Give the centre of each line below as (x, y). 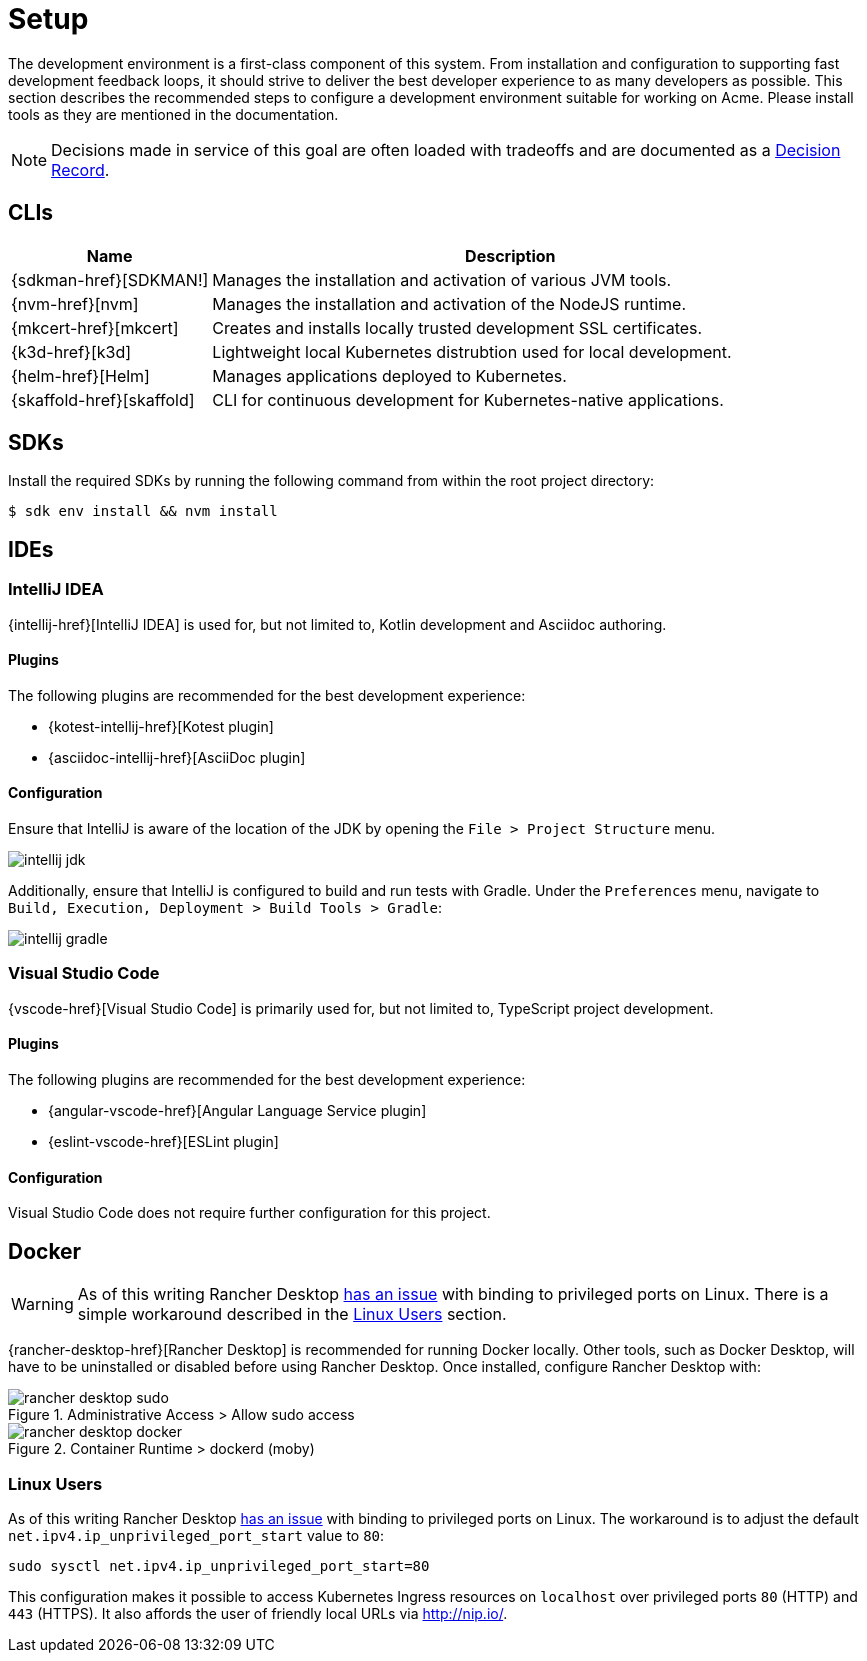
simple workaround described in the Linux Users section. (292, 1314)
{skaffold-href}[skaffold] (103, 399)
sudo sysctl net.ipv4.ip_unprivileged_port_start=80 (219, 1565)
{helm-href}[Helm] (80, 375)
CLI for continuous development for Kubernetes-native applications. (468, 399)
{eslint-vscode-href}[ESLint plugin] (163, 1142)
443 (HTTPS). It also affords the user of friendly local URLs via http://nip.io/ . (258, 1613)
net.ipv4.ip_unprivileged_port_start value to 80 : (196, 1535)
